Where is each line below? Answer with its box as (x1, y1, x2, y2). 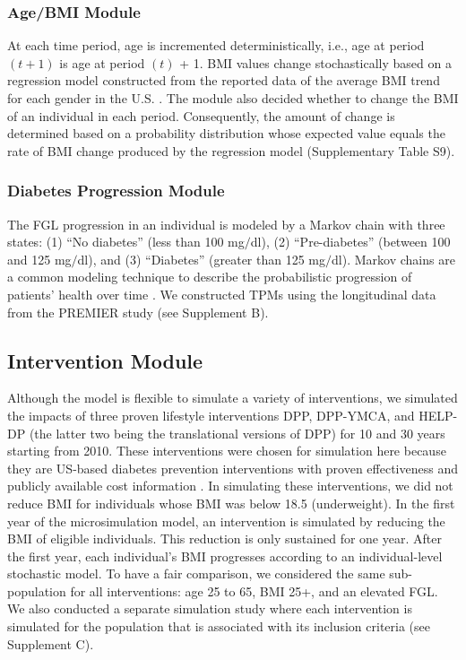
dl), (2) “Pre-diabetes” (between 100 (250, 232, 451, 251)
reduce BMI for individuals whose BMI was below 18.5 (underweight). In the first (7, 493, 455, 512)
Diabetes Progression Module (7, 179, 225, 202)
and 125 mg (7, 249, 72, 268)
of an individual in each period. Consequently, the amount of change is (7, 106, 395, 125)
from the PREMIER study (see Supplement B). (7, 302, 269, 321)
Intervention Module (7, 346, 203, 374)
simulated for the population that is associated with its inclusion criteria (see (7, 617, 430, 636)
